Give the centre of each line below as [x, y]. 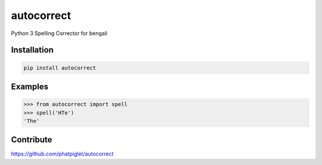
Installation [32, 50]
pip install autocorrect [60, 68]
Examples [30, 86]
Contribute [32, 140]
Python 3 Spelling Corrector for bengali [59, 33]
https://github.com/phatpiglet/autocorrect [62, 154]
